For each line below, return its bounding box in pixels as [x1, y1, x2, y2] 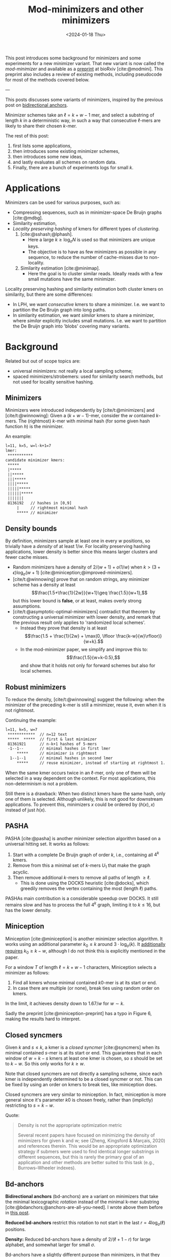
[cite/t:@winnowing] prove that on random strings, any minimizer [12, 576, 150, 582]
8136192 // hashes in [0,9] [7, 500, 72, 505]
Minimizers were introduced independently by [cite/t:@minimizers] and [5, 407, 155, 413]
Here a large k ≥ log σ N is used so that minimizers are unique [28, 236, 156, 244]
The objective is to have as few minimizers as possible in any [28, 249, 157, 255]
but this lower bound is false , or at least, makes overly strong [12, 598, 142, 604]
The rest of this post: [5, 132, 50, 139]
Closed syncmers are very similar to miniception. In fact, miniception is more [5, 1091, 166, 1098]
